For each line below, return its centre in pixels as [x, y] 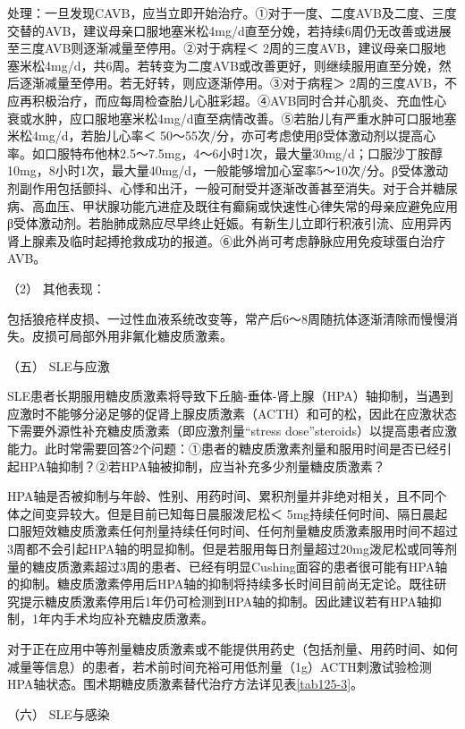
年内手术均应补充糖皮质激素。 [126, 619]
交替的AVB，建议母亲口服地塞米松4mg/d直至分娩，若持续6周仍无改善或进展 [229, 30]
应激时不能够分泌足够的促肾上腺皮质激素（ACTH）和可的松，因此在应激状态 [232, 413]
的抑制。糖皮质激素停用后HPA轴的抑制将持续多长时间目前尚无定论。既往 [221, 584]
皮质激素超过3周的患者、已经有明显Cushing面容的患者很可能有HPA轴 [246, 566]
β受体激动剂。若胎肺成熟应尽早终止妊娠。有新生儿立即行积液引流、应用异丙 [230, 223]
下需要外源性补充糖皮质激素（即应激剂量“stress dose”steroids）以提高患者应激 [232, 431]
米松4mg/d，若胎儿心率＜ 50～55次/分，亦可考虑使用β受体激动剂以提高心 [222, 136]
